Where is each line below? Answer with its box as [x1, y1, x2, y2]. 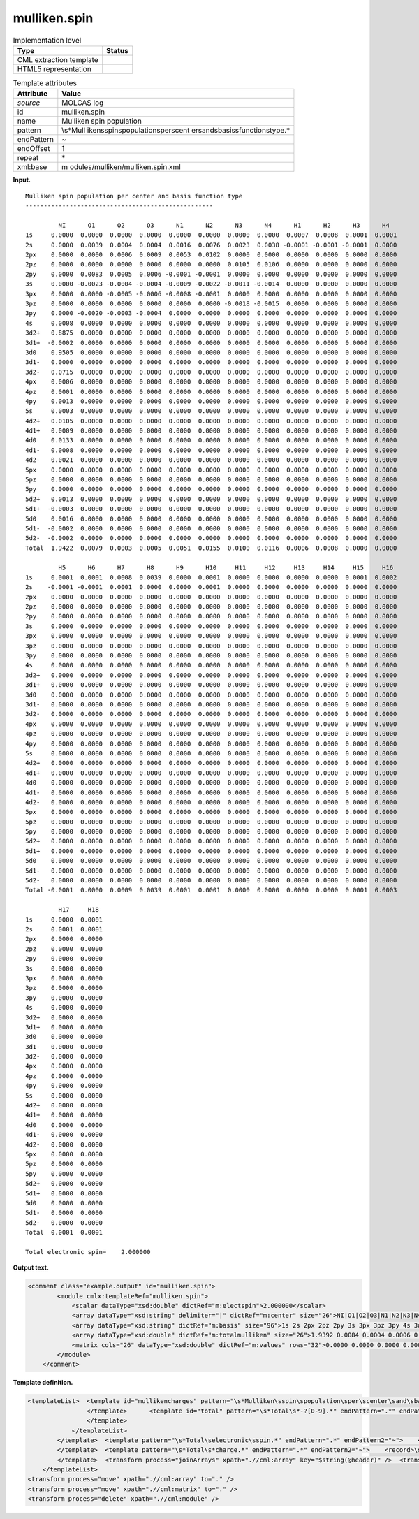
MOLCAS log [61, 98, 104, 108]
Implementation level [13, 35, 82, 45]
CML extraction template [17, 54, 98, 64]
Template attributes [13, 78, 77, 88]
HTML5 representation [17, 64, 92, 73]
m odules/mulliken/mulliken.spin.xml [61, 162, 181, 172]
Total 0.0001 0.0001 [25, 1228, 103, 1237]
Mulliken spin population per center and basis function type [25, 192, 243, 200]
